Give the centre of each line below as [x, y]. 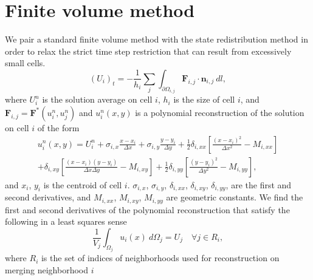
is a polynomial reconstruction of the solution [220, 112]
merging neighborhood [47, 270]
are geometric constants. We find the [235, 197]
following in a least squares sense [66, 221]
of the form [58, 127]
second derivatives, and [48, 197]
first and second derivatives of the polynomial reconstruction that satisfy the [147, 209]
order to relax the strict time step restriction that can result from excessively [148, 51]
